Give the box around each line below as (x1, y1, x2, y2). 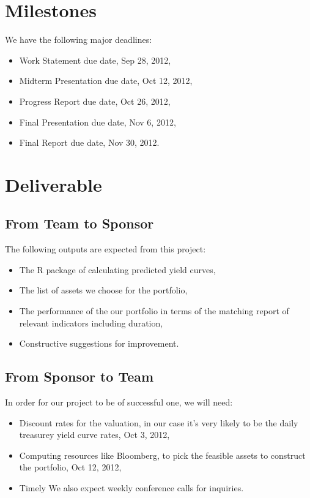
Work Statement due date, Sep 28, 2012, (19, 53, 171, 66)
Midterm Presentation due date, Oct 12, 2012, (19, 74, 193, 87)
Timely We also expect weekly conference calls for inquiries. (19, 481, 244, 494)
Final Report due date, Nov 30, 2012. (19, 136, 160, 149)
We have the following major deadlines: (5, 33, 152, 46)
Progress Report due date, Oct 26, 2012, (19, 94, 171, 107)
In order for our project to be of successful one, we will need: (5, 396, 233, 409)
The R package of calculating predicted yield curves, (19, 263, 216, 276)
